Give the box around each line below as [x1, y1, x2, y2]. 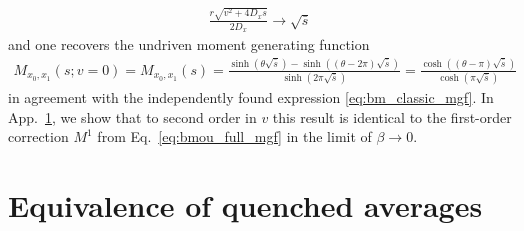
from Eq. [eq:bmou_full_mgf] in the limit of [97, 126, 372, 147]
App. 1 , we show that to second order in [8, 106, 257, 127]
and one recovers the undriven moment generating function [8, 33, 370, 54]
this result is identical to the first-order [272, 106, 512, 127]
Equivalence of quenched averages [8, 185, 483, 226]
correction [8, 126, 69, 147]
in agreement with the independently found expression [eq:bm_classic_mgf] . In [8, 87, 494, 108]
